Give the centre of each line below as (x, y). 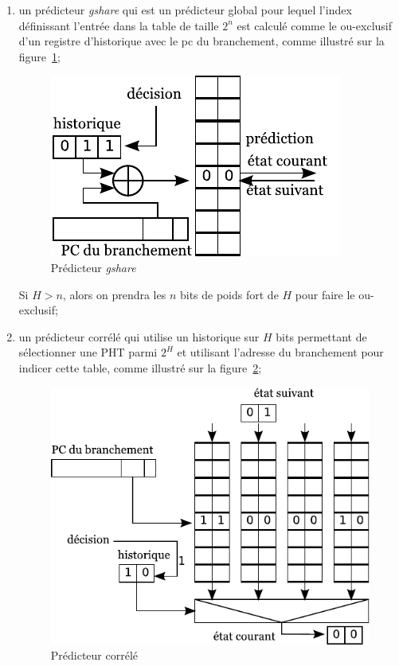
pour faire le (325, 294)
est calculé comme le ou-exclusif (315, 25)
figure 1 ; (39, 56)
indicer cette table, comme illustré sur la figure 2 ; (140, 367)
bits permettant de (321, 336)
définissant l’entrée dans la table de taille (119, 25)
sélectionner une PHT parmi (88, 352)
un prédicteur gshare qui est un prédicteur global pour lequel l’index (185, 10)
